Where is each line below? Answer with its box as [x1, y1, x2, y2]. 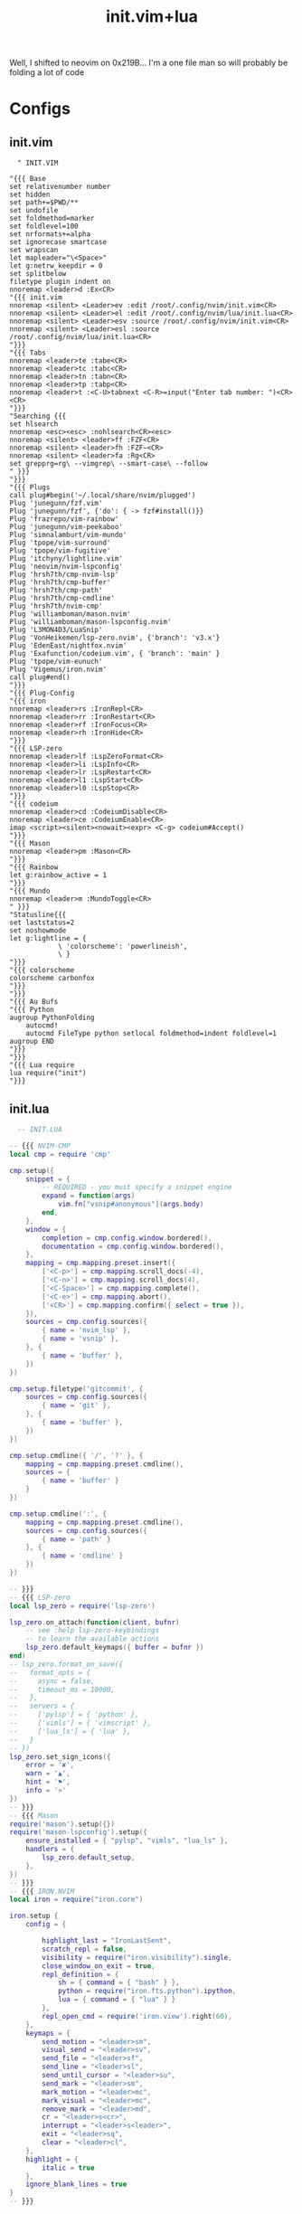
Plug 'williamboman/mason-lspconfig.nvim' [9, 618, 172, 627]
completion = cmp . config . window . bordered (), [42, 1233, 212, 1243]
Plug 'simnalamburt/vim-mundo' [9, 531, 127, 540]
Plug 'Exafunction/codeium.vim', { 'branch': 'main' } [9, 649, 221, 658]
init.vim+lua [105, 6, 199, 27]
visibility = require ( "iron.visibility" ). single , [42, 1953, 232, 1962]
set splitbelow [9, 270, 67, 279]
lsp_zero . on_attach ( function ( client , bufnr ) [9, 1617, 180, 1627]
